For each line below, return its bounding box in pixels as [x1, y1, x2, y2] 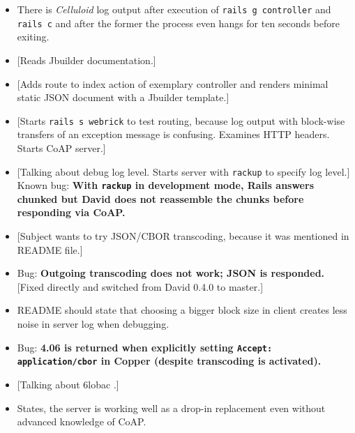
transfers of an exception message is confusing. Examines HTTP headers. [17, 127, 330, 142]
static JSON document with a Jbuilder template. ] [17, 90, 229, 105]
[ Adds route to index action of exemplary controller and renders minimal [17, 76, 328, 91]
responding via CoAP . [17, 205, 126, 220]
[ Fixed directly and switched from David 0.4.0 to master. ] [17, 279, 264, 294]
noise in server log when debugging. [17, 317, 169, 331]
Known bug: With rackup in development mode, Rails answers [17, 178, 314, 192]
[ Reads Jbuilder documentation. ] [17, 52, 156, 67]
